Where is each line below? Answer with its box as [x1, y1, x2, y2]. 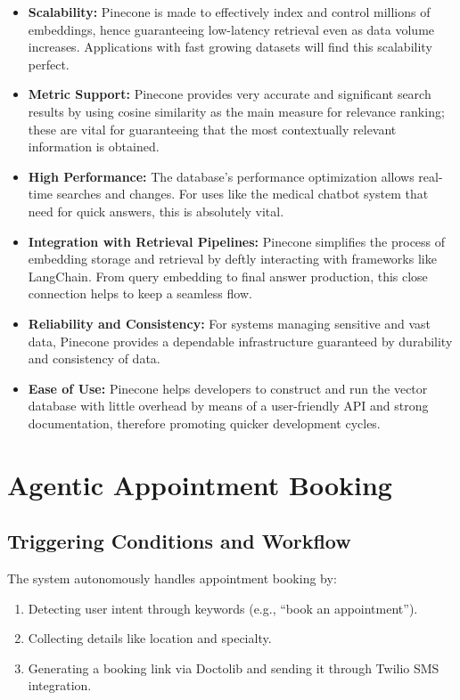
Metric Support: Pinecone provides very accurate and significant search [28, 85, 431, 103]
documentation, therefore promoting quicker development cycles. [28, 413, 381, 432]
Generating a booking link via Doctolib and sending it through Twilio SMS [28, 658, 439, 677]
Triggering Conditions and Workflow [7, 527, 351, 555]
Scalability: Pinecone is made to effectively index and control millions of [28, 3, 431, 20]
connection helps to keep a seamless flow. [28, 284, 252, 303]
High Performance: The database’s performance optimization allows [28, 167, 415, 185]
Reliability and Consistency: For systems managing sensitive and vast [28, 313, 431, 332]
